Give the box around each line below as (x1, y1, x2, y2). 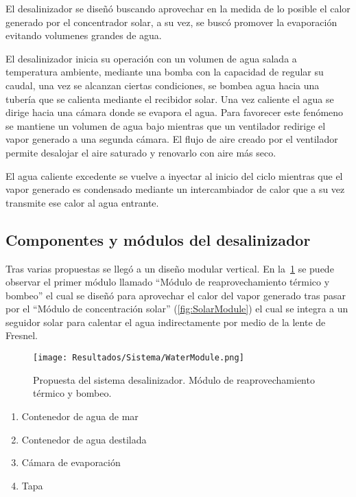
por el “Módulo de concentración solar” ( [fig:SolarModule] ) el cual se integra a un (5, 301, 348, 316)
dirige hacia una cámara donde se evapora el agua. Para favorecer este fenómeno (5, 105, 344, 119)
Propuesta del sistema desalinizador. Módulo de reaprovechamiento (33, 372, 315, 386)
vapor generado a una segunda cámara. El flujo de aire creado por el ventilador (5, 132, 338, 146)
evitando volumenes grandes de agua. (5, 28, 162, 43)
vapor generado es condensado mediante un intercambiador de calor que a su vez (5, 182, 345, 196)
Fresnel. (5, 328, 38, 343)
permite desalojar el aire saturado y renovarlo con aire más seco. (5, 145, 276, 159)
